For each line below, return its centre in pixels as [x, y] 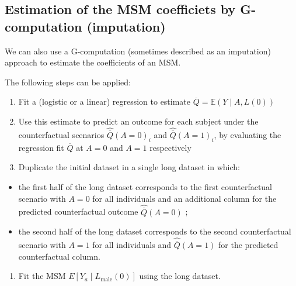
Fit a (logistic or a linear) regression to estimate [105, 101]
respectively [170, 147]
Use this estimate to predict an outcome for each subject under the [138, 121]
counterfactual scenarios [61, 135]
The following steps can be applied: [68, 82]
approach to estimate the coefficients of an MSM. [93, 62]
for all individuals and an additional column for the [184, 198]
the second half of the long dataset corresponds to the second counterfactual [155, 231]
